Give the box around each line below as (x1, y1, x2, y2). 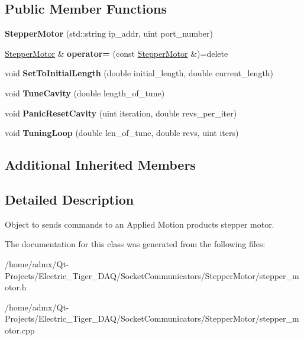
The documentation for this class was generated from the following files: (5, 238, 266, 250)
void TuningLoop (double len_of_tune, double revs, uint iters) (5, 127, 239, 139)
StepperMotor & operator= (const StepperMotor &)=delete (5, 47, 228, 59)
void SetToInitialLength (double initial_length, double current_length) (5, 67, 274, 79)
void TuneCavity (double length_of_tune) (5, 86, 165, 99)
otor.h (5, 281, 27, 293)
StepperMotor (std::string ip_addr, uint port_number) (5, 27, 213, 40)
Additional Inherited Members (5, 156, 196, 174)
